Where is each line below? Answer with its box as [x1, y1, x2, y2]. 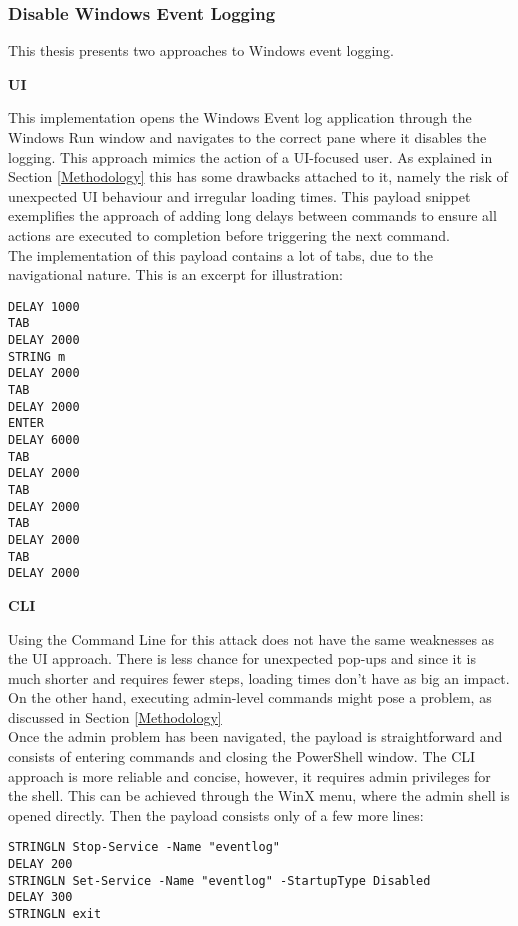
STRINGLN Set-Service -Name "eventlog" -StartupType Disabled [8, 873, 431, 888]
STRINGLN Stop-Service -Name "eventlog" [8, 840, 281, 855]
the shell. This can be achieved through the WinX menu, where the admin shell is [8, 785, 510, 806]
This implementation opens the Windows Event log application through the [8, 107, 472, 128]
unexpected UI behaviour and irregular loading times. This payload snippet [8, 185, 471, 206]
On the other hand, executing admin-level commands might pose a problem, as [8, 687, 492, 708]
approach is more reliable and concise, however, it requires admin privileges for [8, 765, 491, 786]
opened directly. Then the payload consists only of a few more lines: [8, 804, 424, 825]
